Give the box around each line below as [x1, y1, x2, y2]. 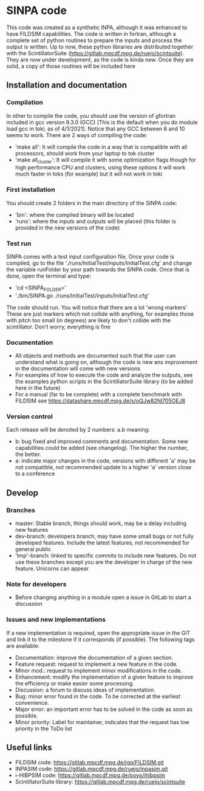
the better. [15, 450, 41, 458]
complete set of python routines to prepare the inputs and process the [6, 36, 182, 44]
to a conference [15, 470, 55, 477]
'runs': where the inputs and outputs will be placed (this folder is [15, 217, 176, 225]
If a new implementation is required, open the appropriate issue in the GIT [6, 629, 191, 636]
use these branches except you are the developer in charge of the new [15, 558, 192, 566]
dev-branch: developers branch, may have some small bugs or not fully [15, 532, 194, 540]
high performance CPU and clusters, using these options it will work [15, 164, 186, 171]
